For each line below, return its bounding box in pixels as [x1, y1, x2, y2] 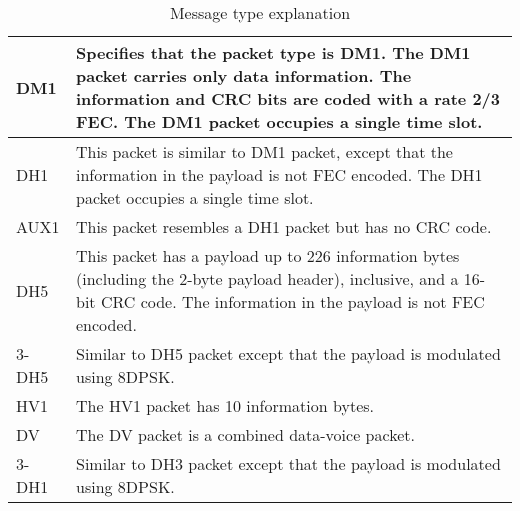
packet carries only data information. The [76, 64, 412, 87]
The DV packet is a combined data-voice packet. [76, 423, 415, 446]
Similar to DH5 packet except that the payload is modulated [76, 342, 501, 365]
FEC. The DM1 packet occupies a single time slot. [76, 110, 483, 133]
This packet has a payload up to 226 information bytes [76, 244, 460, 267]
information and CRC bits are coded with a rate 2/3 [76, 87, 501, 110]
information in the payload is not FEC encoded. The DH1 [76, 163, 483, 186]
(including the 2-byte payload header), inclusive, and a [76, 267, 459, 290]
